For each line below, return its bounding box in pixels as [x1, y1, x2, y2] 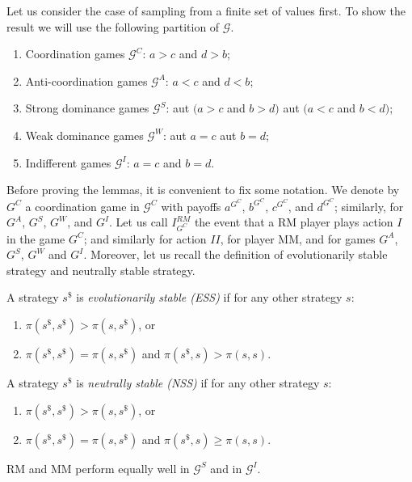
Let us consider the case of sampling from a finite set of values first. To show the [6, 2, 406, 19]
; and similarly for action [83, 230, 207, 247]
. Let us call [109, 214, 168, 230]
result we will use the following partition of [6, 18, 220, 35]
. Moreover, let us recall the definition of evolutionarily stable [83, 246, 388, 263]
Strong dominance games [25, 99, 149, 116]
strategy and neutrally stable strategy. [6, 261, 195, 278]
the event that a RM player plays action [194, 214, 393, 230]
